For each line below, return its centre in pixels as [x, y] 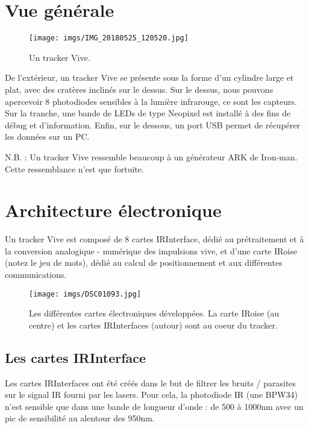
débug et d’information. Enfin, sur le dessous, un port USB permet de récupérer [153, 124]
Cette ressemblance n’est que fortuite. [74, 168]
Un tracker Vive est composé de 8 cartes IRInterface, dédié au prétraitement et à [154, 239]
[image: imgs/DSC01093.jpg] [85, 294]
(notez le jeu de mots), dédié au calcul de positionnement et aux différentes [144, 263]
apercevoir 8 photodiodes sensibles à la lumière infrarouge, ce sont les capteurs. [151, 101]
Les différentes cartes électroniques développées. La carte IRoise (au [154, 313]
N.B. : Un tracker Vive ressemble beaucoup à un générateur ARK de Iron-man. [151, 156]
